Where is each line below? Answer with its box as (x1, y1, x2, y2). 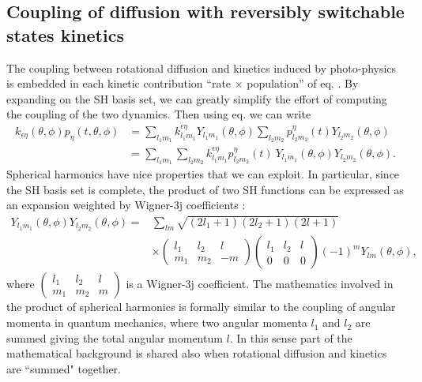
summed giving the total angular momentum (6, 329, 223, 346)
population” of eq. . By (247, 75, 359, 92)
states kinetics (6, 22, 124, 47)
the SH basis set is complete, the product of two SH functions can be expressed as (6, 181, 404, 197)
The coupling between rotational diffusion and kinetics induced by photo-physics (6, 59, 397, 76)
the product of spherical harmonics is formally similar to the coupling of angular (6, 298, 396, 315)
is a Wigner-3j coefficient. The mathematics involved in (126, 275, 394, 292)
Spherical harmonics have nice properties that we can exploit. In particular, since (6, 166, 400, 182)
